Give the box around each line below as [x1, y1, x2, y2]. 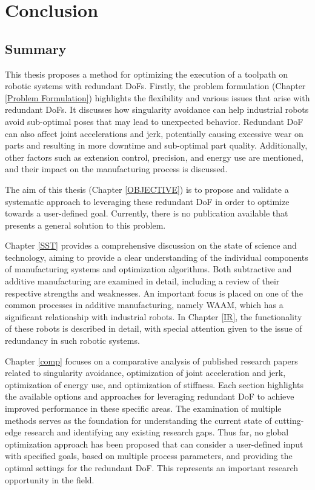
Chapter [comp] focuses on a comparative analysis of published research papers [5, 354, 298, 367]
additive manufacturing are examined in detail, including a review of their [5, 275, 280, 287]
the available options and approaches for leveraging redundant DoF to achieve [5, 390, 294, 403]
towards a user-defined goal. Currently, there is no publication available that [5, 207, 288, 220]
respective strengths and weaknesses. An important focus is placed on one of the [5, 286, 303, 299]
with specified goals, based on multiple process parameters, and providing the [5, 449, 293, 462]
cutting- [274, 414, 304, 426]
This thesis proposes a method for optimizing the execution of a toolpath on [5, 67, 288, 80]
